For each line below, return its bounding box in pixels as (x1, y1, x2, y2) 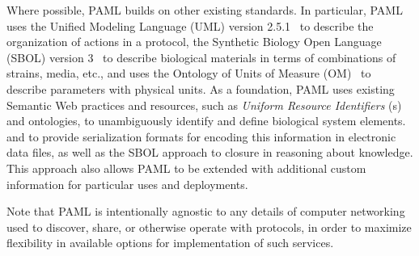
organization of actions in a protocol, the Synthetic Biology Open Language (6, 33, 382, 50)
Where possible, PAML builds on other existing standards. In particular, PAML (6, 2, 403, 18)
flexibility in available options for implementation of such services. (6, 234, 334, 251)
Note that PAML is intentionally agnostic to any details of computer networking (6, 203, 405, 220)
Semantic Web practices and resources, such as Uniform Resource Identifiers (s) (6, 96, 402, 113)
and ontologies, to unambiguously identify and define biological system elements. (6, 112, 406, 129)
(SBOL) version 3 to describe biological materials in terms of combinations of (6, 48, 396, 65)
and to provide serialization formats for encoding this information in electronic (6, 128, 396, 145)
